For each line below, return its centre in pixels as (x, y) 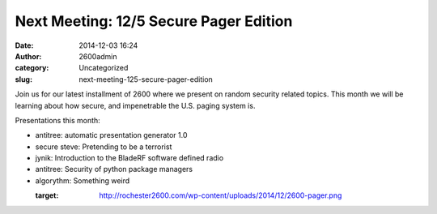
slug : (23, 79)
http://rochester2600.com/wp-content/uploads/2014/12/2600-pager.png (221, 195)
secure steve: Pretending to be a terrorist (104, 147)
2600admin (98, 56)
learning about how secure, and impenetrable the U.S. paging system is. (135, 105)
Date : (24, 45)
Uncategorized (104, 68)
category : (32, 68)
